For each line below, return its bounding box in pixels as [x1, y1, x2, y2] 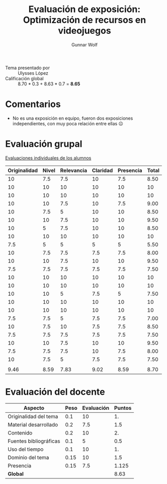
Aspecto [23, 404, 44, 411]
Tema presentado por [5, 65, 50, 71]
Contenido [8, 429, 33, 436]
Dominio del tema [8, 454, 49, 461]
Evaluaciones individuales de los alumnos [5, 155, 92, 161]
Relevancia [60, 167, 87, 174]
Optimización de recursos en [23, 14, 146, 26]
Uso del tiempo [8, 446, 44, 453]
